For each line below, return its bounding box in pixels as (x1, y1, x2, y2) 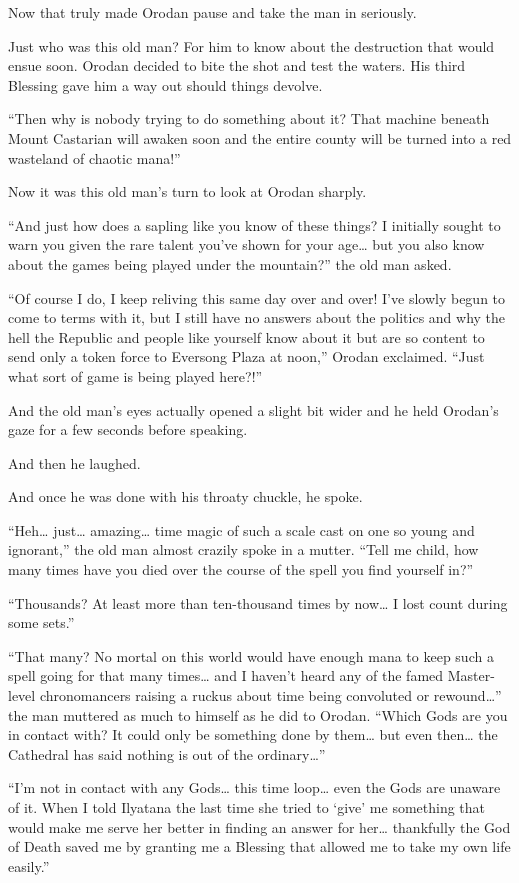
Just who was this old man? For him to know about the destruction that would (8, 35, 495, 56)
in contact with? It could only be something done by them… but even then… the (8, 724, 498, 745)
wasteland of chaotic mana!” (8, 147, 181, 168)
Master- (447, 665, 495, 686)
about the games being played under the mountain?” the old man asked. (8, 253, 452, 274)
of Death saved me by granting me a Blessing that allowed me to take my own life (8, 836, 511, 857)
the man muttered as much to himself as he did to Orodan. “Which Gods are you (8, 704, 508, 725)
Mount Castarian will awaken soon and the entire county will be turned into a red (8, 127, 512, 148)
